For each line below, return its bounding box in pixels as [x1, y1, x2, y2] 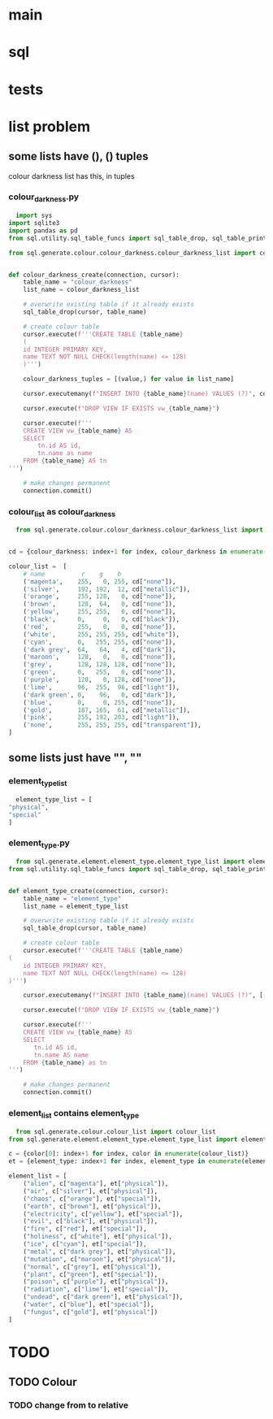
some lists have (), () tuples [8, 150, 149, 163]
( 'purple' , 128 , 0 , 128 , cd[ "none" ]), [23, 676, 176, 684]
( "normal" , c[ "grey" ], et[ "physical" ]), [23, 1262, 162, 1271]
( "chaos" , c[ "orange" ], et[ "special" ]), [23, 1195, 162, 1203]
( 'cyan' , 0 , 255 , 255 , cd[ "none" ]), [23, 638, 176, 646]
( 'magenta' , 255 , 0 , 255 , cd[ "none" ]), [23, 577, 176, 586]
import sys [15, 211, 53, 220]
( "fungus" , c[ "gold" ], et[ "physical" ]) [23, 1308, 158, 1316]
